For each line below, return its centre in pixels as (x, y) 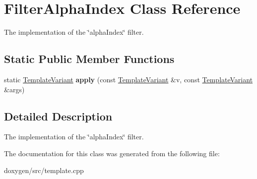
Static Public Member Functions (89, 59)
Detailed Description (58, 116)
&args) (14, 89)
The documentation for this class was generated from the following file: (112, 153)
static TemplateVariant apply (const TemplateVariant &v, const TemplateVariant (128, 79)
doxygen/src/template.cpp (44, 170)
